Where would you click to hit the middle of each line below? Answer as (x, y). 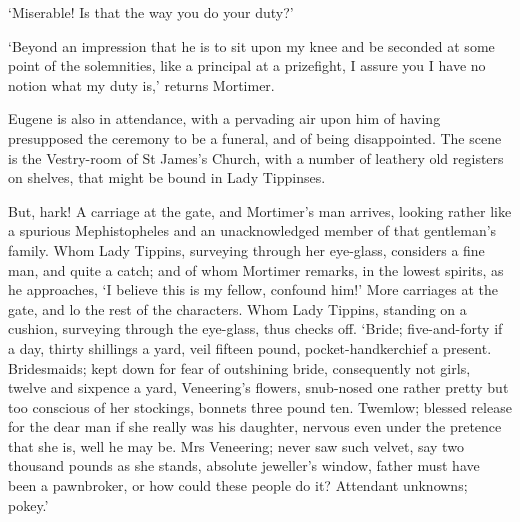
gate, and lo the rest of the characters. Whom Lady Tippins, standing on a (237, 308)
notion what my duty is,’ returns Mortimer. (141, 84)
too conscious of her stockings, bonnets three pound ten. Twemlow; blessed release (260, 406)
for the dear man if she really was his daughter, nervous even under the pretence (255, 426)
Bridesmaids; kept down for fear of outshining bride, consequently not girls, (239, 367)
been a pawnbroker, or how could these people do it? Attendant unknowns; (238, 485)
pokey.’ (28, 504)
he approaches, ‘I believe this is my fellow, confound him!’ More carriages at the (253, 289)
